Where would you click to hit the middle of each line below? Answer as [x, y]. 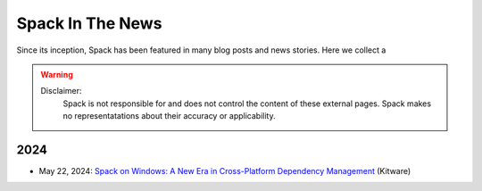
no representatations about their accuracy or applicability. [169, 116]
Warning [57, 74]
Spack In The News [89, 23]
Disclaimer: [61, 91]
